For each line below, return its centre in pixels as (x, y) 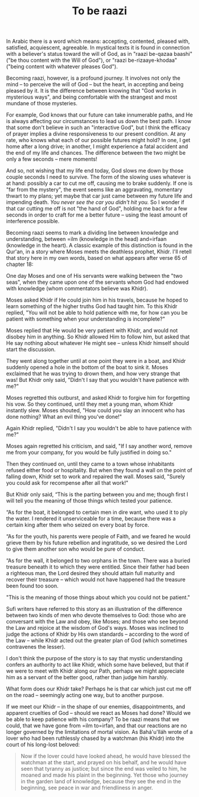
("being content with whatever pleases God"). (62, 67)
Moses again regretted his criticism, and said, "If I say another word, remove (99, 446)
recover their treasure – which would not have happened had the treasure (96, 580)
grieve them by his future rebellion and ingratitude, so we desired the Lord (97, 543)
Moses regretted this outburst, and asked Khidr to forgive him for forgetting (98, 398)
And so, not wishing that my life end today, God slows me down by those (95, 171)
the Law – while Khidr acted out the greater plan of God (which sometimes (97, 641)
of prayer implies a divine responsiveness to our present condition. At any (96, 134)
